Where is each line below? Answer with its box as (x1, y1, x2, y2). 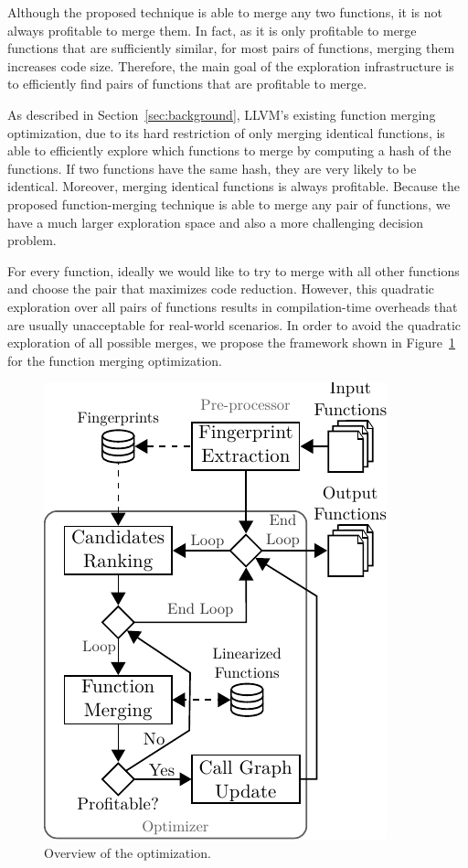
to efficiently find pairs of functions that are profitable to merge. (7, 74, 367, 93)
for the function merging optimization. (7, 350, 223, 370)
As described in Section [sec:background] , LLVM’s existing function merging (7, 104, 436, 123)
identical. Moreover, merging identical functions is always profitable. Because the (7, 177, 460, 196)
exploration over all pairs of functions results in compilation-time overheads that (7, 296, 458, 316)
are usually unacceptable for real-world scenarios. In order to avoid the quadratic (7, 315, 462, 334)
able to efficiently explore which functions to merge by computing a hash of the (7, 141, 452, 160)
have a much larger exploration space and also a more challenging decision (7, 212, 423, 231)
